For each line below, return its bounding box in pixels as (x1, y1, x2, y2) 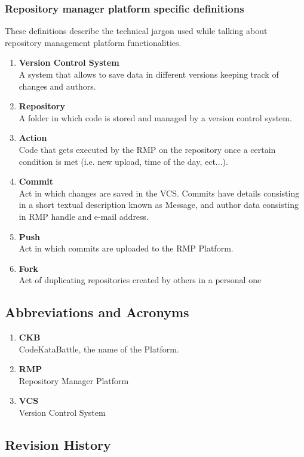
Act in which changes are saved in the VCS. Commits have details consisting (19, 186, 300, 199)
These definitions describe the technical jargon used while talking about (5, 24, 268, 37)
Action (19, 131, 47, 144)
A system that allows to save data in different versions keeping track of (19, 68, 279, 80)
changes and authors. (19, 79, 96, 92)
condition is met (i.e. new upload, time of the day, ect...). (19, 155, 228, 167)
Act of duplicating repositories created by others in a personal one (19, 274, 262, 286)
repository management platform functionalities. (5, 36, 182, 48)
